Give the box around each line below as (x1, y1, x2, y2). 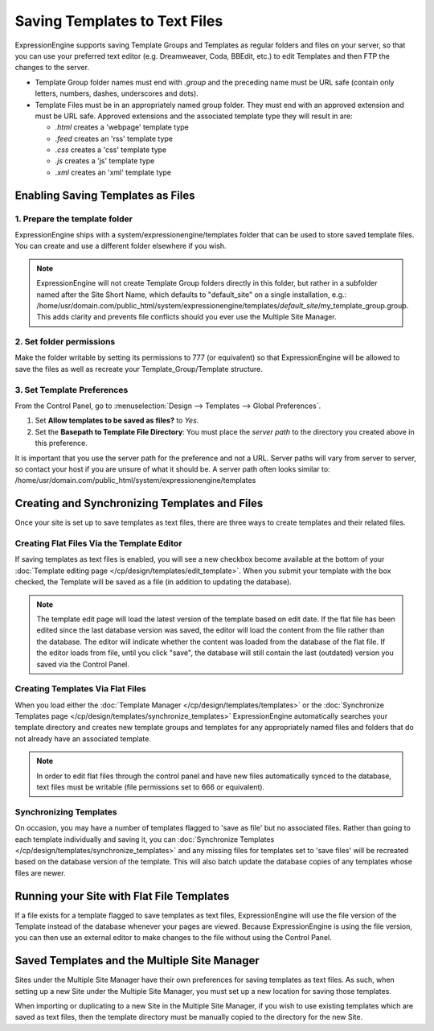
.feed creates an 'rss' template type (55, 134, 173, 143)
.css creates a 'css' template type (55, 145, 167, 155)
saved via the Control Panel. (36, 659, 130, 669)
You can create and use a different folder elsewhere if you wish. (14, 241, 227, 251)
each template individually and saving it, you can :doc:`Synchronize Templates (14, 834, 275, 844)
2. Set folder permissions (14, 336, 116, 348)
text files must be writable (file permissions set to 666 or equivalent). (36, 782, 265, 792)
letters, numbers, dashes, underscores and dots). (35, 89, 199, 98)
